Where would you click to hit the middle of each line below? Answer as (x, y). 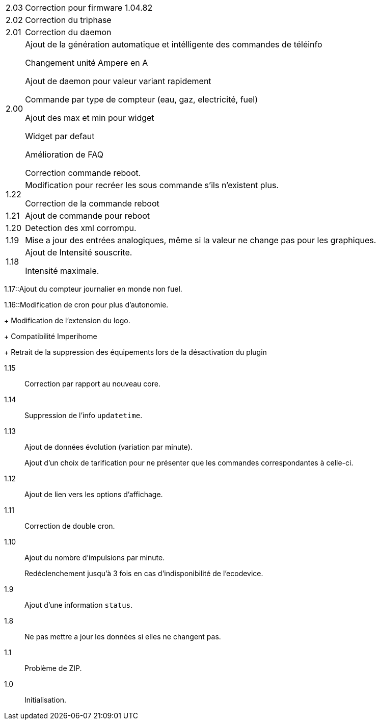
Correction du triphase (68, 20)
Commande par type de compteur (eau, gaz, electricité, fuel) (142, 99)
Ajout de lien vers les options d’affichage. (94, 494)
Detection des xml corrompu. (81, 228)
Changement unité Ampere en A (87, 63)
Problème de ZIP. (53, 668)
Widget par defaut (60, 136)
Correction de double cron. (70, 526)
